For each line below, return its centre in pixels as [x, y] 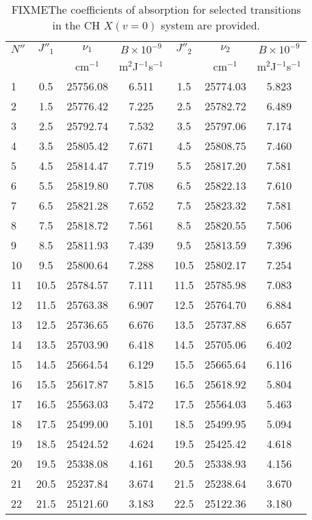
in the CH [76, 25]
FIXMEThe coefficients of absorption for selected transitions [156, 9]
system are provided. [210, 25]
